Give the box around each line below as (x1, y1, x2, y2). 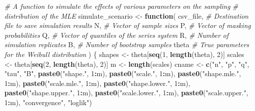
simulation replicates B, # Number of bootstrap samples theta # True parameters (4, 39, 249, 50)
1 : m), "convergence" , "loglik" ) (4, 97, 92, 107)
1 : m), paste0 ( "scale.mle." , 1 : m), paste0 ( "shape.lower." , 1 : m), (4, 78, 191, 88)
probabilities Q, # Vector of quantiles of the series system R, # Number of (4, 29, 229, 40)
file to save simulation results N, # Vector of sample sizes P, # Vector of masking (4, 20, 251, 30)
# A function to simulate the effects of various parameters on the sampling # (4, 1, 238, 11)
